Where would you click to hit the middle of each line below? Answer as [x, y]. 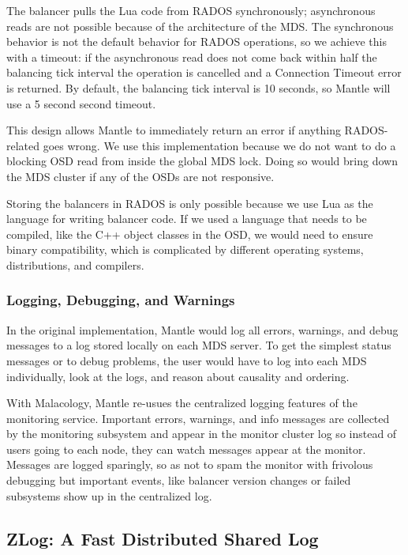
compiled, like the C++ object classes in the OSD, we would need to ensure [190, 234]
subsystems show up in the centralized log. [109, 495]
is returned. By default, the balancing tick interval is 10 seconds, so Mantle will [198, 87]
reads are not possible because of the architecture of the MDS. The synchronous [200, 26]
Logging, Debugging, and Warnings [121, 300]
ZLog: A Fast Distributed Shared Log [163, 538]
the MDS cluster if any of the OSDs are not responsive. [140, 176]
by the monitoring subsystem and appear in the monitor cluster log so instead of [202, 434]
